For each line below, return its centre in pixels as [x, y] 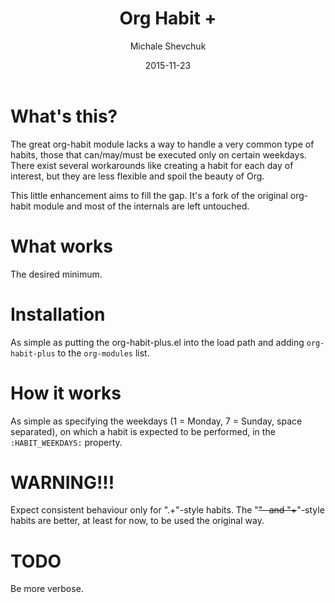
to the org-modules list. [103, 353]
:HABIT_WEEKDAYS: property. [66, 442]
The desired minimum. [56, 274]
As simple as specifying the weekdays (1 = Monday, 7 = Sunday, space [156, 421]
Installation [58, 314]
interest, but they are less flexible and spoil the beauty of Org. [137, 176]
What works [61, 246]
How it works [66, 393]
